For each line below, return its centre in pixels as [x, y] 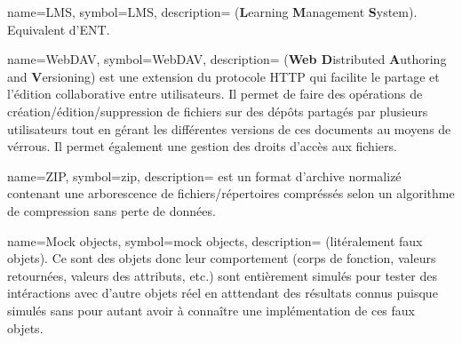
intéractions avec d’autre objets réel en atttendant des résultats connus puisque [223, 293]
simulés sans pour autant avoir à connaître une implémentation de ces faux [211, 310]
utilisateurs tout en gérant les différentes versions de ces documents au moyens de [229, 128]
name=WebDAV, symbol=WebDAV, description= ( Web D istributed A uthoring [227, 59]
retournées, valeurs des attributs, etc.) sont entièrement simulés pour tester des [222, 275]
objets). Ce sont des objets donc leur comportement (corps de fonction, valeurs [222, 258]
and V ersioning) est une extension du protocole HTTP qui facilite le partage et [223, 76]
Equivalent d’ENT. [59, 29]
